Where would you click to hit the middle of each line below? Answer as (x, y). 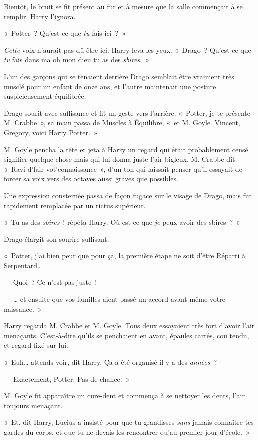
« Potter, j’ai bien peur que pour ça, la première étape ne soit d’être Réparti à (125, 255)
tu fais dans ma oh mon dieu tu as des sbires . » (77, 60)
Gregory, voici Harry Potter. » (51, 132)
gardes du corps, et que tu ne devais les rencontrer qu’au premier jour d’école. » (127, 432)
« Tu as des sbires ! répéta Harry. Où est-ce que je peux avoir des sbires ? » (122, 222)
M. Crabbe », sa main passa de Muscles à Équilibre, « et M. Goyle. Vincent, (122, 123)
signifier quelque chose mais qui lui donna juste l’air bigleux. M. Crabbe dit (120, 159)
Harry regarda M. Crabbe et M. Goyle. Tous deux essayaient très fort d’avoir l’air (129, 325)
